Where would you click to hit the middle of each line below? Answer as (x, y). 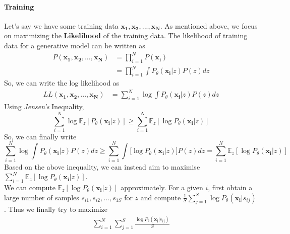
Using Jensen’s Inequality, (44, 106)
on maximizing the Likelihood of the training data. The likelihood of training (126, 35)
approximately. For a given (162, 187)
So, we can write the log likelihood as (62, 83)
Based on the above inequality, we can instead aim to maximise (102, 166)
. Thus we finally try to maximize (56, 209)
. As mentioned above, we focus (209, 25)
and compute (161, 197)
